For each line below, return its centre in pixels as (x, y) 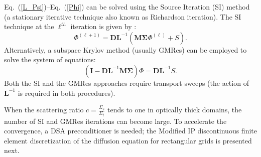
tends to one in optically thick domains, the (174, 110)
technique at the (29, 26)
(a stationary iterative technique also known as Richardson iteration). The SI (123, 16)
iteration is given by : (103, 26)
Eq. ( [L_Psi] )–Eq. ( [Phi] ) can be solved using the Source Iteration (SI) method (127, 7)
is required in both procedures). (67, 93)
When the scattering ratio (44, 110)
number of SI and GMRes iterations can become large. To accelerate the (115, 121)
